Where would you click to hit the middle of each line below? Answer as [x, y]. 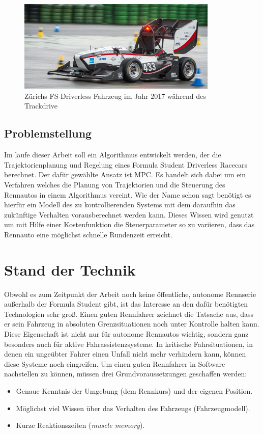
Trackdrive [41, 106]
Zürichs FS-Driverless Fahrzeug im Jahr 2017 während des [115, 96]
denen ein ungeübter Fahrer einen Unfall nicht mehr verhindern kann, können [125, 354]
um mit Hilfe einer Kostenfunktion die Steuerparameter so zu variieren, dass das [129, 224]
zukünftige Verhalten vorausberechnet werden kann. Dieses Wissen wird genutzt [129, 214]
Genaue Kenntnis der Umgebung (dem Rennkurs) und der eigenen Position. [134, 390]
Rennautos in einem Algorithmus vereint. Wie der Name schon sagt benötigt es [128, 194]
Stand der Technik [70, 269]
